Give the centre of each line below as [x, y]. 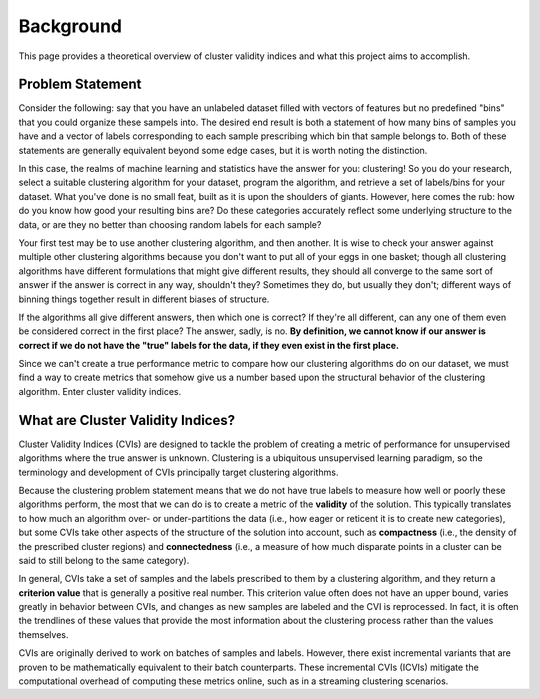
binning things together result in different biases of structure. [144, 299]
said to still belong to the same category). [104, 560]
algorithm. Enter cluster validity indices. [100, 391]
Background [70, 26]
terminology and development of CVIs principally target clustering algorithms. [178, 472]
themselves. [43, 634]
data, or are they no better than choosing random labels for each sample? [170, 224]
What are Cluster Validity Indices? [126, 420]
